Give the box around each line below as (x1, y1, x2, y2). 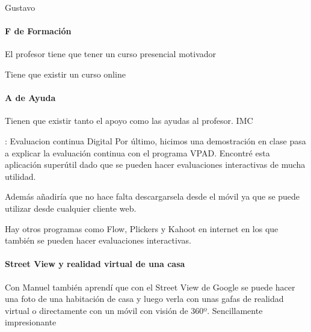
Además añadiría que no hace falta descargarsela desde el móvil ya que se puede (5, 190, 300, 203)
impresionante (5, 316, 57, 328)
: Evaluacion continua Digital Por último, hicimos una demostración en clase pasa (5, 134, 306, 147)
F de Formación (5, 25, 72, 37)
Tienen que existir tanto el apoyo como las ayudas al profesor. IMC (5, 114, 253, 127)
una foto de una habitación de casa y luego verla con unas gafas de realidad (5, 292, 284, 305)
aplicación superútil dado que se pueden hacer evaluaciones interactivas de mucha (5, 158, 306, 171)
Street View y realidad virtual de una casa (5, 257, 185, 270)
